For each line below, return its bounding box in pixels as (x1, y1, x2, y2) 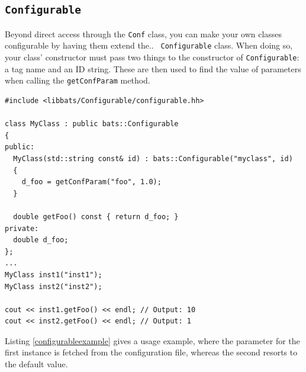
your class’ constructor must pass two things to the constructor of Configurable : (5, 51, 299, 63)
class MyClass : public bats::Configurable (5, 120, 179, 129)
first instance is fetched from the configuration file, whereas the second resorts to (5, 346, 298, 358)
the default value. (5, 358, 68, 370)
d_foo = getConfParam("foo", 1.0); (21, 178, 162, 187)
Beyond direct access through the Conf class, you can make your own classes (5, 27, 282, 40)
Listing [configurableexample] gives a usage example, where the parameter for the (5, 334, 300, 347)
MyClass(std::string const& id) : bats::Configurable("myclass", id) (13, 154, 293, 163)
